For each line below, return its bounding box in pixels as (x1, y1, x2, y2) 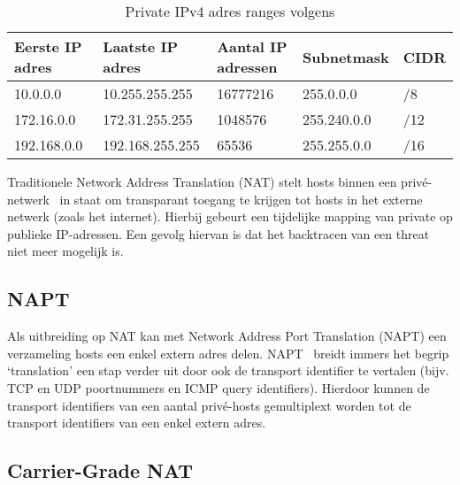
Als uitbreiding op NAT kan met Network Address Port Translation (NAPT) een (7, 327, 447, 345)
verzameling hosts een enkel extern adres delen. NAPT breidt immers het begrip (7, 343, 449, 362)
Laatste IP (103, 36, 178, 57)
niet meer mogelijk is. (7, 242, 124, 260)
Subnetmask (303, 46, 389, 67)
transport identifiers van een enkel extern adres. (7, 413, 266, 432)
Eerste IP (14, 36, 82, 57)
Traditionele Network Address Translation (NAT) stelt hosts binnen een (7, 173, 397, 190)
